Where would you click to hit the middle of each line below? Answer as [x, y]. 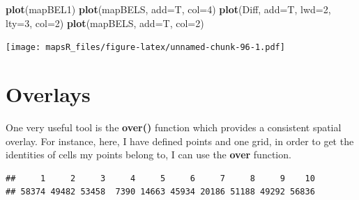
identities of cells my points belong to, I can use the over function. [148, 155]
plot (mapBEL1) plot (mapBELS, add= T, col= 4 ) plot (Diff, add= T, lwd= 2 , [168, 9]
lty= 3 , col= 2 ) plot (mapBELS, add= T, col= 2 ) [105, 23]
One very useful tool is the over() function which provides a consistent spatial [174, 127]
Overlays [48, 94]
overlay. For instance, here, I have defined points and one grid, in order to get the [180, 141]
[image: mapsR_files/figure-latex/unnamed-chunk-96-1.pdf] [145, 48]
